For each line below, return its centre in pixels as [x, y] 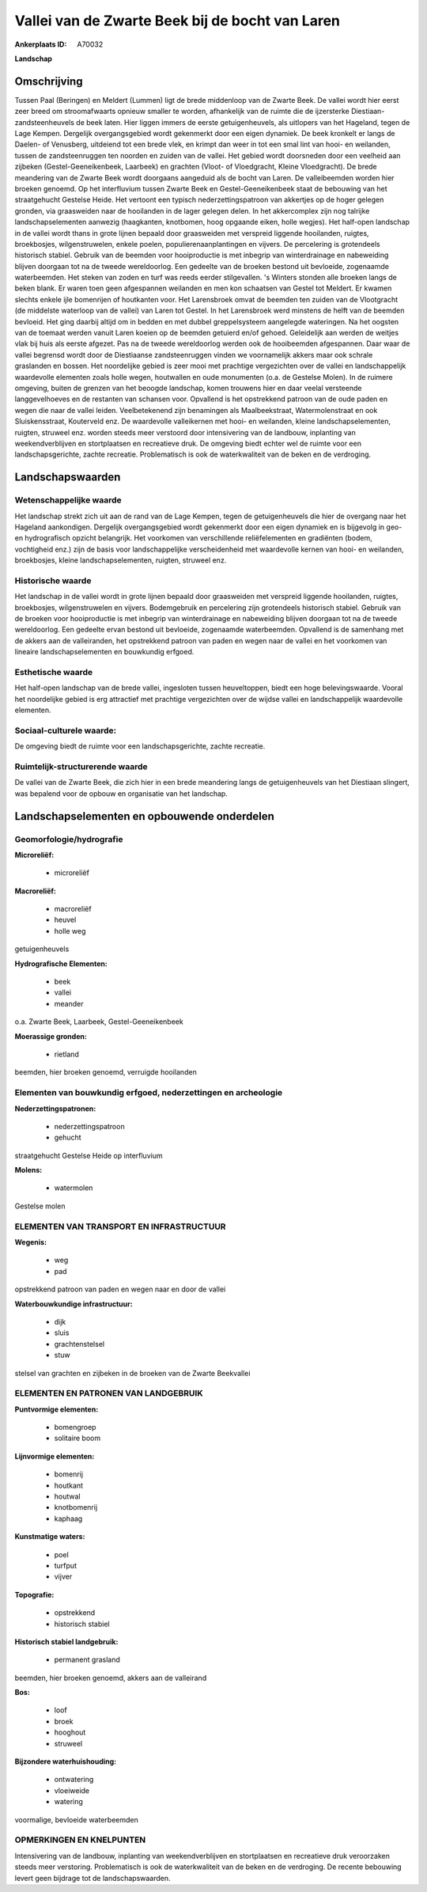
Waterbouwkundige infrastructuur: [74, 1304]
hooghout [70, 1732]
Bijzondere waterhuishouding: [66, 1761]
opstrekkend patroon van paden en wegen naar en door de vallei [120, 1289]
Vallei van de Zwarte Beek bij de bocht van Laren [177, 21]
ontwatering [74, 1780]
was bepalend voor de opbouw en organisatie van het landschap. [121, 793]
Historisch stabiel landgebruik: [66, 1641]
